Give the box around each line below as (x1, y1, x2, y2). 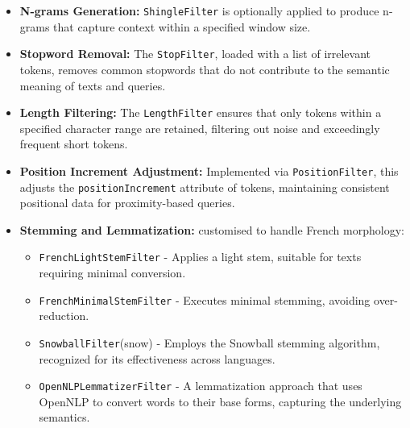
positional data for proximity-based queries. (19, 194, 235, 211)
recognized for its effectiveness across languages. (39, 350, 275, 367)
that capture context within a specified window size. (53, 18, 311, 35)
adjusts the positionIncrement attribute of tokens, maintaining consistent (19, 178, 390, 195)
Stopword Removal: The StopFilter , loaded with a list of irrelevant (19, 45, 371, 62)
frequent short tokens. (19, 135, 128, 152)
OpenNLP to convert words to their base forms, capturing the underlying (39, 393, 402, 409)
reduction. (39, 307, 89, 324)
